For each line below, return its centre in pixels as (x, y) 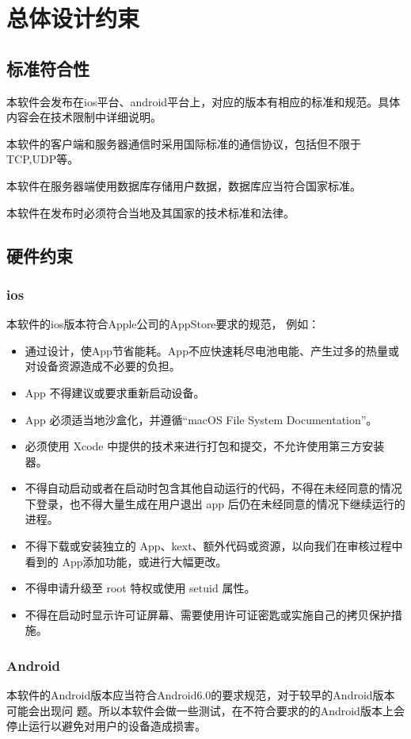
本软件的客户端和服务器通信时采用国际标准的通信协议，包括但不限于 (184, 143)
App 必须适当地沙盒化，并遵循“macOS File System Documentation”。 (201, 419)
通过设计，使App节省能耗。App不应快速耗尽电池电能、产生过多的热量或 (212, 350)
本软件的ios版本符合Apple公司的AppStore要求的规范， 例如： (163, 324)
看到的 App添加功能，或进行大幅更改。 (126, 561)
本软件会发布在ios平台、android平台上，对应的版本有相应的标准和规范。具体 (204, 101)
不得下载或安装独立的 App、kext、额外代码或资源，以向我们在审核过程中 (214, 546)
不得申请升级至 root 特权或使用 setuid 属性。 (140, 588)
